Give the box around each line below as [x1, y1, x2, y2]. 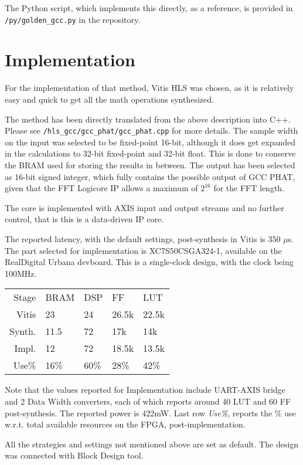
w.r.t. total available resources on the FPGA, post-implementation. [5, 418, 246, 430]
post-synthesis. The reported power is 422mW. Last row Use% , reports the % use [5, 406, 296, 419]
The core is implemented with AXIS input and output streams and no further [5, 201, 284, 213]
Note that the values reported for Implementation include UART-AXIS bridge [5, 383, 285, 396]
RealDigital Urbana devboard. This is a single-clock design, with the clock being [5, 256, 294, 268]
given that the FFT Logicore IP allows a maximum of [5, 182, 198, 194]
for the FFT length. [213, 182, 285, 194]
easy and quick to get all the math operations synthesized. [5, 93, 214, 105]
